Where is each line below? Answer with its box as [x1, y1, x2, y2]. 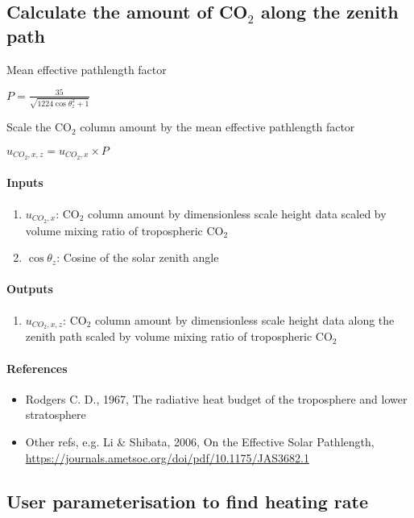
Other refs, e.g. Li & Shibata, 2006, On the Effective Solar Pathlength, [25, 433, 375, 450]
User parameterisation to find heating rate [6, 488, 369, 513]
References [6, 359, 68, 376]
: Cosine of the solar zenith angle [56, 249, 219, 266]
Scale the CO [6, 118, 72, 135]
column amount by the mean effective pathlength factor [80, 118, 355, 135]
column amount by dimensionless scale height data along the [95, 311, 395, 328]
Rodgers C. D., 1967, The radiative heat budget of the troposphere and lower [25, 390, 408, 407]
